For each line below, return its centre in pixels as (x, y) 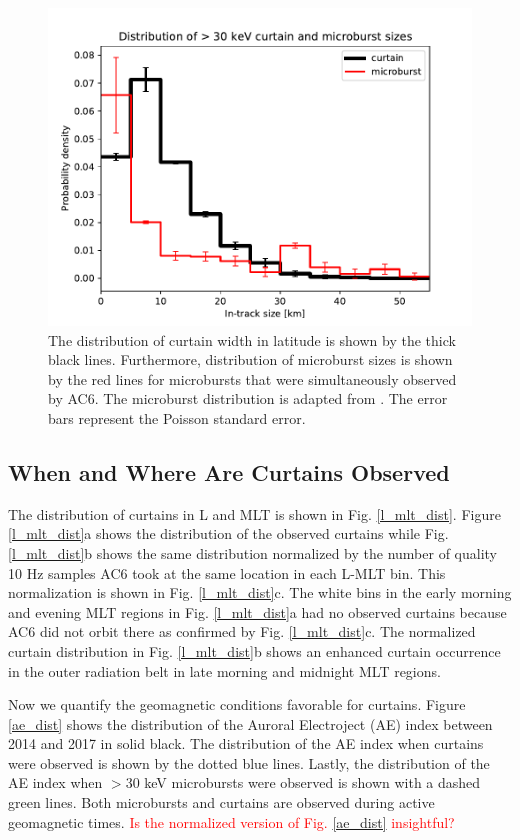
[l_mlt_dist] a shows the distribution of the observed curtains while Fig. (228, 533)
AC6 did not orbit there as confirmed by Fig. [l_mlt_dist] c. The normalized (242, 631)
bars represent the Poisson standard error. (177, 417)
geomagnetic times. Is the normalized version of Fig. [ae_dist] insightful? (231, 821)
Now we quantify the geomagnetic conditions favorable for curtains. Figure (237, 704)
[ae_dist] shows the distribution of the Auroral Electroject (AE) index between (250, 723)
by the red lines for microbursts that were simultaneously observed (252, 378)
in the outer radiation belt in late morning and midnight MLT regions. (224, 670)
